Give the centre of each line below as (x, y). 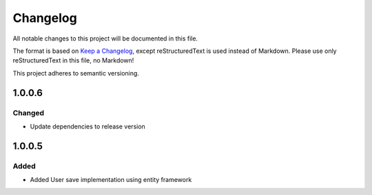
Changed (29, 113)
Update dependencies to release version (88, 126)
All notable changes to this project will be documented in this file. (105, 38)
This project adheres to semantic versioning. (76, 73)
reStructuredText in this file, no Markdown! (73, 60)
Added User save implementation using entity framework (111, 180)
